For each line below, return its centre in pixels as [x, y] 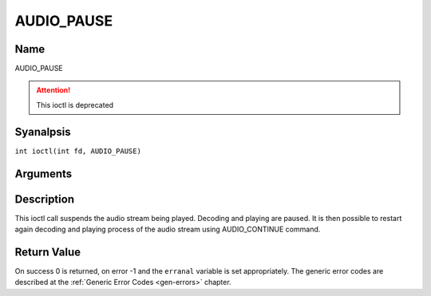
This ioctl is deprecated [75, 105]
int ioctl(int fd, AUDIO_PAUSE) [78, 151]
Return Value [48, 252]
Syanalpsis [43, 132]
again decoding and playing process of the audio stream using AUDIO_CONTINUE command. [168, 229]
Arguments [43, 174]
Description [45, 199]
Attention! [53, 90]
